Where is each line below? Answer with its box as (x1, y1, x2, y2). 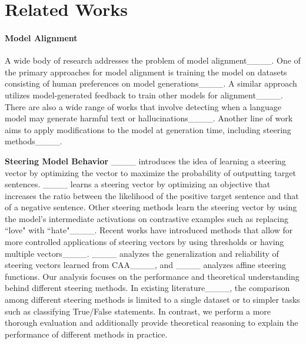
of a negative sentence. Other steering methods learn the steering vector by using (5, 201, 297, 213)
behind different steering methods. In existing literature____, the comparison (5, 282, 290, 294)
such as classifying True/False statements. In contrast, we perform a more (5, 305, 271, 317)
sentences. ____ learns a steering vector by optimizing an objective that (5, 178, 271, 190)
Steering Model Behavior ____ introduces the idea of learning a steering (5, 154, 286, 167)
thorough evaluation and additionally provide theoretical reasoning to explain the (5, 316, 298, 329)
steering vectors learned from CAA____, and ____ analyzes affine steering (5, 259, 287, 271)
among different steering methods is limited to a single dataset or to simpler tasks (5, 293, 300, 306)
